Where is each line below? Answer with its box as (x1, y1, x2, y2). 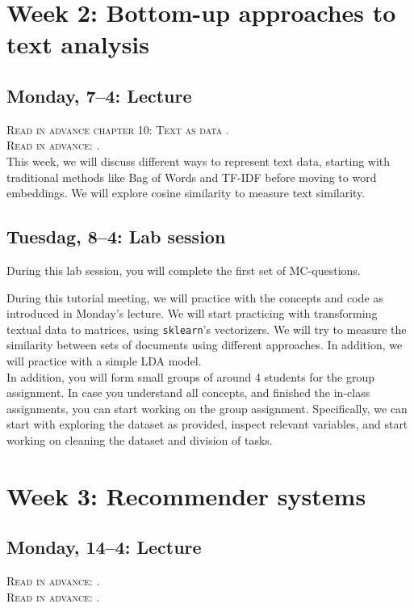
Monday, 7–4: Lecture (6, 82, 192, 108)
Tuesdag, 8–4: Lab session (6, 224, 226, 249)
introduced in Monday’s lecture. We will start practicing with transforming (6, 305, 378, 322)
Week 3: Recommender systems (6, 479, 366, 512)
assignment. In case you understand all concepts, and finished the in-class (6, 384, 370, 401)
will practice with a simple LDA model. (6, 352, 202, 369)
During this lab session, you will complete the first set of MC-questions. (6, 261, 361, 278)
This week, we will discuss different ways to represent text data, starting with (6, 152, 391, 169)
